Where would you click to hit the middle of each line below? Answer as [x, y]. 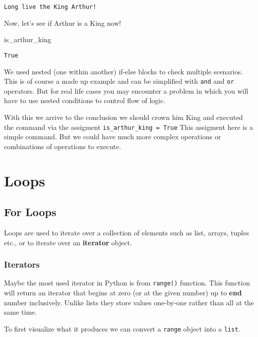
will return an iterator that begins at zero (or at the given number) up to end [123, 293]
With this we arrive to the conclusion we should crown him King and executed [124, 117]
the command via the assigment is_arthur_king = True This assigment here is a [129, 127]
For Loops [30, 212]
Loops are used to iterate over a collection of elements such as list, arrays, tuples [127, 232]
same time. [21, 312]
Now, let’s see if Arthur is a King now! [63, 23]
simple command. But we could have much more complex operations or [113, 137]
